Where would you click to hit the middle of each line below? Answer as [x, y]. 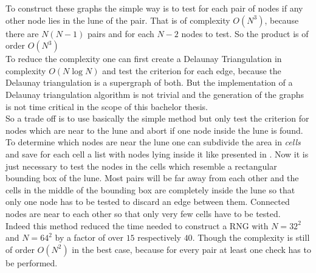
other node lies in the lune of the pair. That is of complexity [118, 20]
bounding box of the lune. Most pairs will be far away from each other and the [152, 178]
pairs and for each [121, 33]
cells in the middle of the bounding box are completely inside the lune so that [150, 189]
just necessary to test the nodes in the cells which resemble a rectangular [141, 166]
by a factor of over [89, 237]
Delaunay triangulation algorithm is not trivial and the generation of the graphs [155, 94]
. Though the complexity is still [251, 237]
